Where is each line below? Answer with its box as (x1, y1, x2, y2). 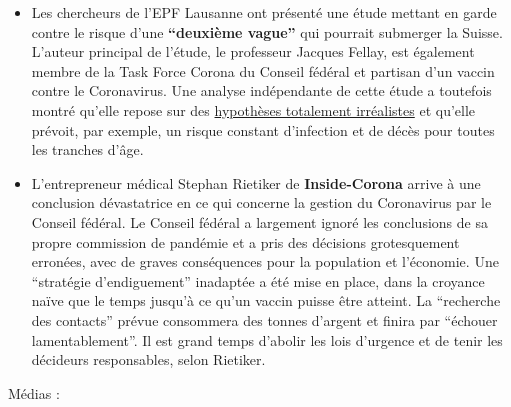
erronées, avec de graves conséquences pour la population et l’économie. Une (31, 251, 499, 272)
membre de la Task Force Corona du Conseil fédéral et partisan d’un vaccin (31, 60, 495, 81)
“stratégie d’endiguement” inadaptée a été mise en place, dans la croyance (31, 270, 485, 291)
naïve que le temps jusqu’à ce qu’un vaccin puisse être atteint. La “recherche (31, 290, 501, 311)
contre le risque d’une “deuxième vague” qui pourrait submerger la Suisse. (31, 21, 503, 42)
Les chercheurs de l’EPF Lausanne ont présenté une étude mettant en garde (31, 2, 497, 22)
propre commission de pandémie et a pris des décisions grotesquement (31, 231, 460, 252)
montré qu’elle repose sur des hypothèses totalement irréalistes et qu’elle (31, 99, 476, 120)
